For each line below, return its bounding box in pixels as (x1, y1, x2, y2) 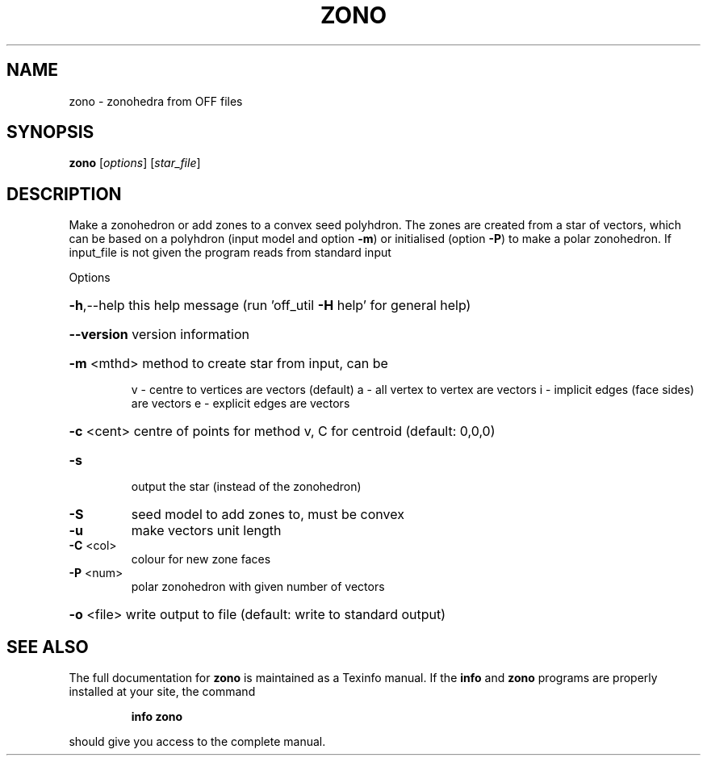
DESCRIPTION (6, 183, 122, 204)
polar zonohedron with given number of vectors (131, 580, 385, 594)
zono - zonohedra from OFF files (69, 94, 243, 108)
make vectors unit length (131, 522, 282, 539)
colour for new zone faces (131, 552, 271, 567)
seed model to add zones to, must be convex (131, 506, 404, 523)
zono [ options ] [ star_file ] (69, 156, 201, 170)
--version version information (69, 326, 249, 343)
